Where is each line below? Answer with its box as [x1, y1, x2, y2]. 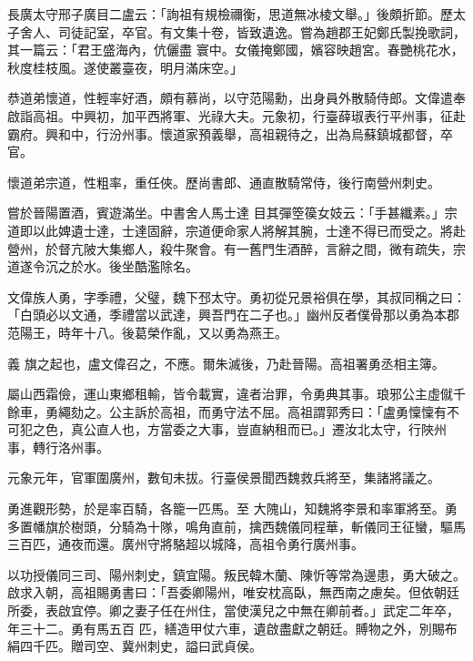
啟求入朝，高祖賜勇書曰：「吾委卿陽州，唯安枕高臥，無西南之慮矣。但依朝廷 [7, 583, 459, 602]
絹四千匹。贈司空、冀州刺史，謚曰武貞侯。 [7, 636, 262, 656]
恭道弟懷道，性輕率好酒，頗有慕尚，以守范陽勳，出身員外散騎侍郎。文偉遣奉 [7, 88, 466, 107]
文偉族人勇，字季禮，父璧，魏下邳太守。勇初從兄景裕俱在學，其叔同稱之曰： [7, 287, 466, 306]
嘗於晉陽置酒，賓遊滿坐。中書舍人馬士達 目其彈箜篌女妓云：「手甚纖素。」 [7, 203, 445, 222]
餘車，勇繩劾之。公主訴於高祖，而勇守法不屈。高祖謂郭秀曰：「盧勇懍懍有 [7, 402, 447, 421]
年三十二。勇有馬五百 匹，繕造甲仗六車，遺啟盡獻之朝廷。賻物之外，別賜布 [7, 618, 458, 637]
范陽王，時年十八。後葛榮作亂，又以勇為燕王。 [7, 322, 287, 341]
